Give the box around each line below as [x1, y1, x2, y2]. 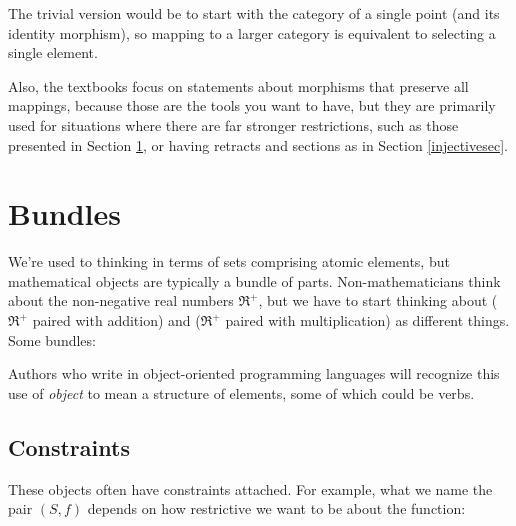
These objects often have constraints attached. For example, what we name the [8, 478, 493, 499]
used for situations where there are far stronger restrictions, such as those [8, 114, 459, 135]
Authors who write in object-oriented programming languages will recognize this [8, 363, 500, 384]
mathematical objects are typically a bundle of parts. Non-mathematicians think [8, 270, 501, 291]
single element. [8, 42, 98, 63]
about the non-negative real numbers [8, 290, 234, 311]
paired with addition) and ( [32, 310, 201, 331]
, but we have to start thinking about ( [258, 290, 498, 311]
